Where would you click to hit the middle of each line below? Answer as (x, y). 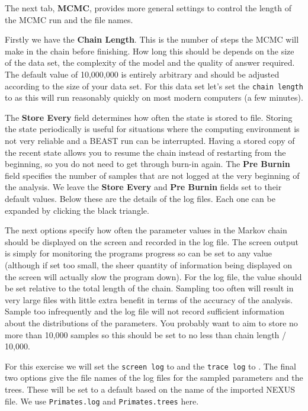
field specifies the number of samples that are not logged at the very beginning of (152, 175)
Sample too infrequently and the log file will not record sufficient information (145, 311)
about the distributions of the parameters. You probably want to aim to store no (151, 322)
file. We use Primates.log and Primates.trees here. (102, 401)
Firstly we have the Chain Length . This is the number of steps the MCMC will (152, 39)
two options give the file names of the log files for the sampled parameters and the (154, 378)
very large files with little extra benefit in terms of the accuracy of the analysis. (149, 299)
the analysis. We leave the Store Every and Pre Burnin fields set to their (143, 187)
